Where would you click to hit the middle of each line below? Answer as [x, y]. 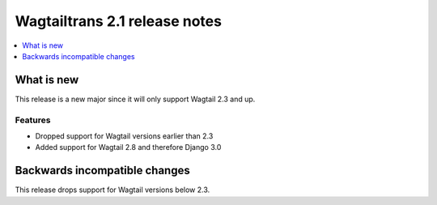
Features [33, 120]
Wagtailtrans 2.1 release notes [119, 21]
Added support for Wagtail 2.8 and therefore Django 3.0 [128, 147]
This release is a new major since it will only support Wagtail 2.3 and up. [135, 99]
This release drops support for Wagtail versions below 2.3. [112, 190]
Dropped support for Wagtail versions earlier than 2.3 [124, 136]
